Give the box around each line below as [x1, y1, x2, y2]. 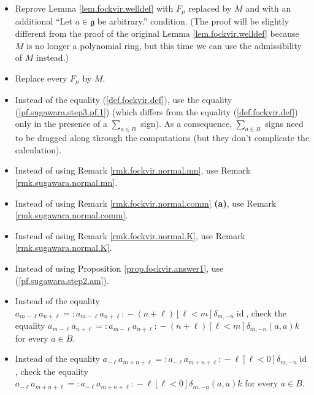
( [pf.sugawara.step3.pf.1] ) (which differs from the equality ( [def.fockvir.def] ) [15, 105, 298, 118]
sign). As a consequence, [140, 117, 232, 130]
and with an [245, 2, 291, 14]
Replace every [15, 71, 67, 84]
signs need [265, 117, 304, 130]
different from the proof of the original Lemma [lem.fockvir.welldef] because [15, 27, 299, 40]
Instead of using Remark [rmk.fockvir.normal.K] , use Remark [15, 229, 245, 242]
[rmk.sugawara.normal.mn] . [15, 176, 118, 189]
